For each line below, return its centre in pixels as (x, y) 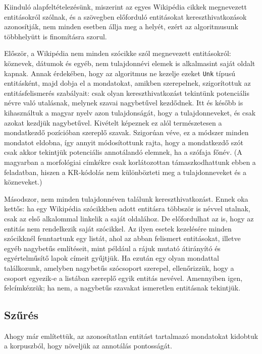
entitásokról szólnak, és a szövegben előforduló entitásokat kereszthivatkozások (125, 16)
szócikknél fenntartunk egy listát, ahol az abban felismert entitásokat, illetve (122, 238)
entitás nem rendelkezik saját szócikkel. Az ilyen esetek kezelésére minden (118, 228)
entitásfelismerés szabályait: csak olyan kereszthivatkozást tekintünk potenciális (127, 93)
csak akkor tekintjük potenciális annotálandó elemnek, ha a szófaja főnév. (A (123, 152)
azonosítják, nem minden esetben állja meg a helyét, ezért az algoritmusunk (121, 26)
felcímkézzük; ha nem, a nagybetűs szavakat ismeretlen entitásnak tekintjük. (122, 288)
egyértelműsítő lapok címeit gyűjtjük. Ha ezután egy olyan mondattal (112, 258)
